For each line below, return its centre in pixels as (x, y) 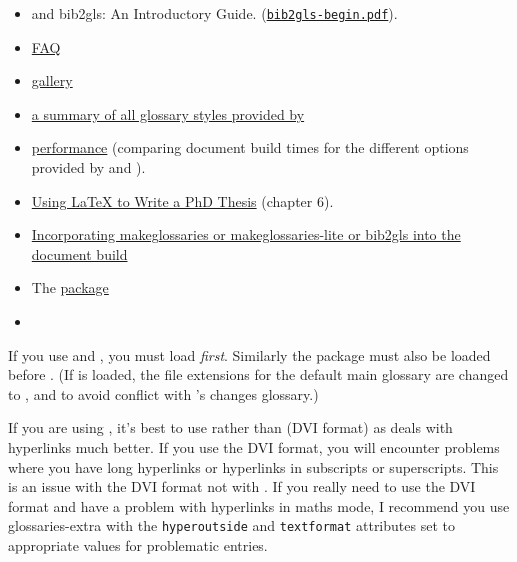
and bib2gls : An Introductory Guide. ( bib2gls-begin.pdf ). (214, 13)
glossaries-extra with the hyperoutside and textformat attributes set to (231, 525)
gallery (52, 80)
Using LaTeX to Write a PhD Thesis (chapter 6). (182, 200)
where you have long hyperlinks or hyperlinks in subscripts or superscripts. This (253, 466)
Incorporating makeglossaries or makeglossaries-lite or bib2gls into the (246, 234)
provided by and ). (88, 167)
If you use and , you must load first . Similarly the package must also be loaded (249, 354)
